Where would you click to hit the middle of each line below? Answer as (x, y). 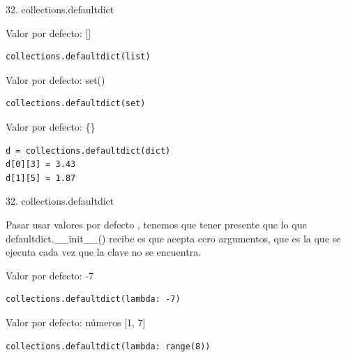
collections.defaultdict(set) (76, 104)
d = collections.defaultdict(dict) (88, 151)
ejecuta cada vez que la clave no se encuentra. (104, 252)
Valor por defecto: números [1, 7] (76, 322)
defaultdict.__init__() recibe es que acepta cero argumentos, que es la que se (173, 238)
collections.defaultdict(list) (78, 57)
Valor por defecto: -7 (50, 275)
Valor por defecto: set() (55, 79)
